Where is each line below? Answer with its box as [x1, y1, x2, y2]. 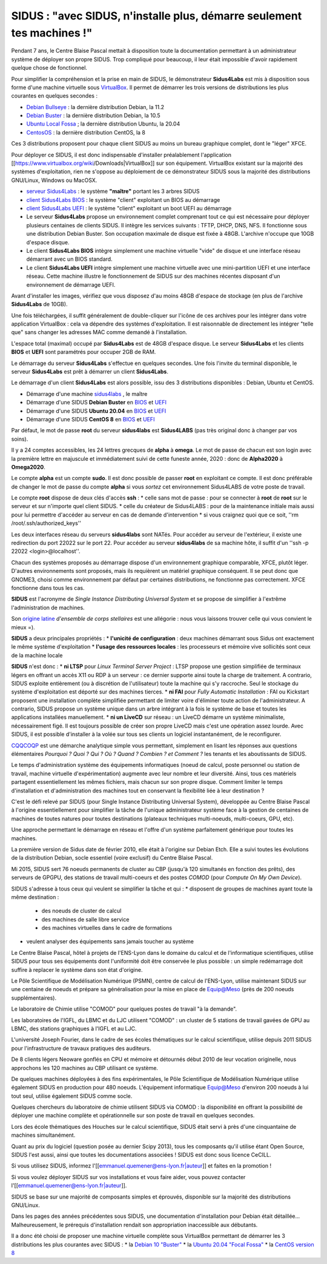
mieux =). [11, 623, 36, 630]
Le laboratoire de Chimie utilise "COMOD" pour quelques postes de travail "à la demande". [11, 1005, 237, 1012]
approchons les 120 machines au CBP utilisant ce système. [11, 1064, 159, 1071]
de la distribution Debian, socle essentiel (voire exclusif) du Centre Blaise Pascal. [11, 854, 213, 861]
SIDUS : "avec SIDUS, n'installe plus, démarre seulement [11, 9, 302, 22]
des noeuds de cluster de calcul [41, 907, 122, 915]
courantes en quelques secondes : [11, 92, 98, 99]
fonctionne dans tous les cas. [11, 584, 85, 591]
